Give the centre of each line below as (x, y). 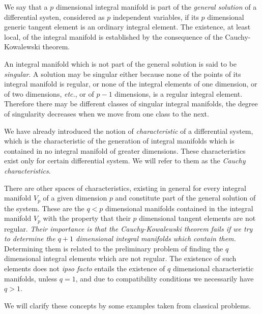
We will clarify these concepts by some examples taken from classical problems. (128, 305)
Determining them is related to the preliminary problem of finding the (114, 248)
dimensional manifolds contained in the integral (179, 208)
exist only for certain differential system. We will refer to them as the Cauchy (125, 161)
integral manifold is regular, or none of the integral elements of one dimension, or (131, 84)
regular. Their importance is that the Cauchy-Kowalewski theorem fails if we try (128, 228)
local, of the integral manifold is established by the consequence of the (113, 36)
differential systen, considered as (54, 17)
